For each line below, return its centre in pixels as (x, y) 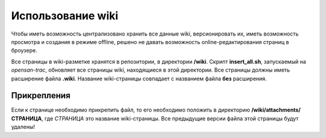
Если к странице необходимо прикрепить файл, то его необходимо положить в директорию (131, 110)
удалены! (23, 127)
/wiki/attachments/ (276, 110)
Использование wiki (65, 16)
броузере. (24, 51)
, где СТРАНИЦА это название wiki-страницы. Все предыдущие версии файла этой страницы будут (170, 118)
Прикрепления (41, 96)
